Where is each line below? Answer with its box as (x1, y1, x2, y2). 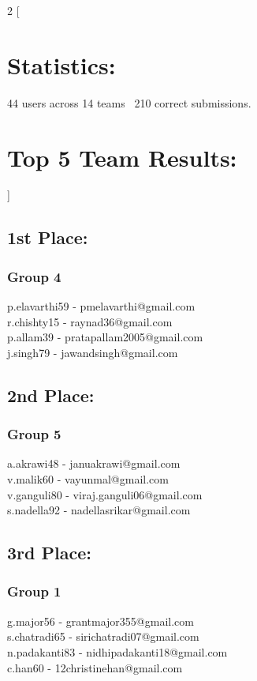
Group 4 (7, 266, 61, 286)
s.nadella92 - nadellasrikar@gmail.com (7, 502, 191, 518)
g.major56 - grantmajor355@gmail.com (7, 612, 194, 629)
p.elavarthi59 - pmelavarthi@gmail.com (7, 298, 196, 314)
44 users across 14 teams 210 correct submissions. (7, 94, 251, 111)
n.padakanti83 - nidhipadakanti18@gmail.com (7, 643, 228, 660)
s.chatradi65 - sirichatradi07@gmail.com (7, 628, 199, 645)
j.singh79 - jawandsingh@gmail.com (7, 344, 178, 360)
